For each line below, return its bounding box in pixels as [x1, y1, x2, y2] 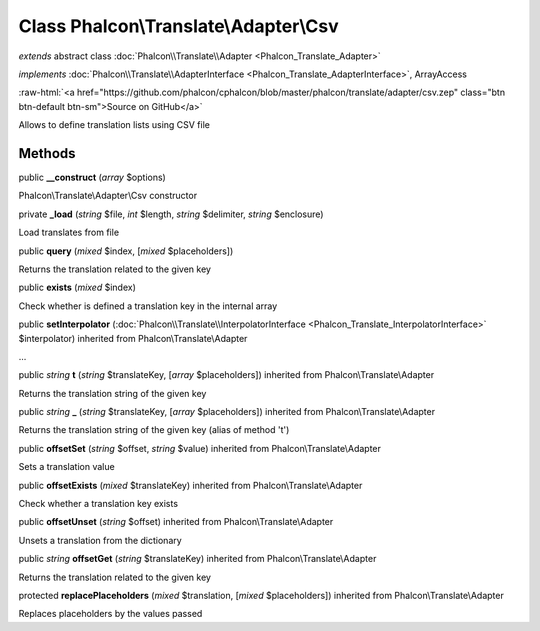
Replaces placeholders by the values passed [18, 608, 203, 620]
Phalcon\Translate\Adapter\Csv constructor [18, 190, 198, 202]
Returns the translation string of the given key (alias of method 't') [18, 424, 290, 436]
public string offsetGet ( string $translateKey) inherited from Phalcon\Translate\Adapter [18, 553, 377, 565]
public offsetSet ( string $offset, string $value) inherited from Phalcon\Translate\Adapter [18, 442, 382, 454]
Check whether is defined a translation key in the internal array [18, 300, 278, 312]
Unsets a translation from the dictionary [18, 534, 182, 546]
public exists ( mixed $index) [18, 281, 137, 294]
